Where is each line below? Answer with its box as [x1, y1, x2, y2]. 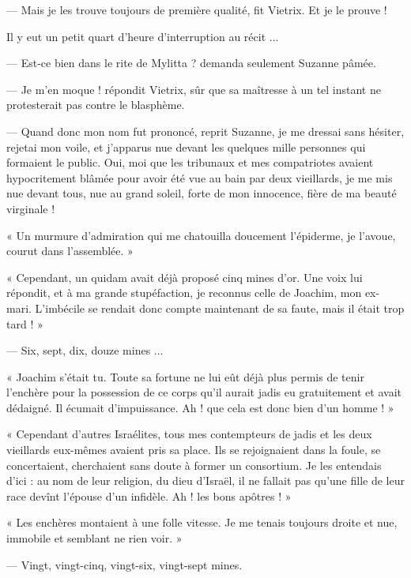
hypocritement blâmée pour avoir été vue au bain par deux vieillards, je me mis [6, 169, 393, 186]
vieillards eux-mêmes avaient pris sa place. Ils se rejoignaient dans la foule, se [6, 441, 381, 458]
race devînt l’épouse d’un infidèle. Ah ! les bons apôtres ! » [6, 487, 292, 504]
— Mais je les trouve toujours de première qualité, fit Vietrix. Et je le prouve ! [6, 2, 387, 17]
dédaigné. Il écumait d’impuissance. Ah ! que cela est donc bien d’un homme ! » [6, 399, 394, 415]
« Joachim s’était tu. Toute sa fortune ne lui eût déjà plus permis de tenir [6, 368, 364, 385]
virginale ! [6, 200, 55, 216]
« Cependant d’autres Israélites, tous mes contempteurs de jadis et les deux [6, 426, 372, 442]
